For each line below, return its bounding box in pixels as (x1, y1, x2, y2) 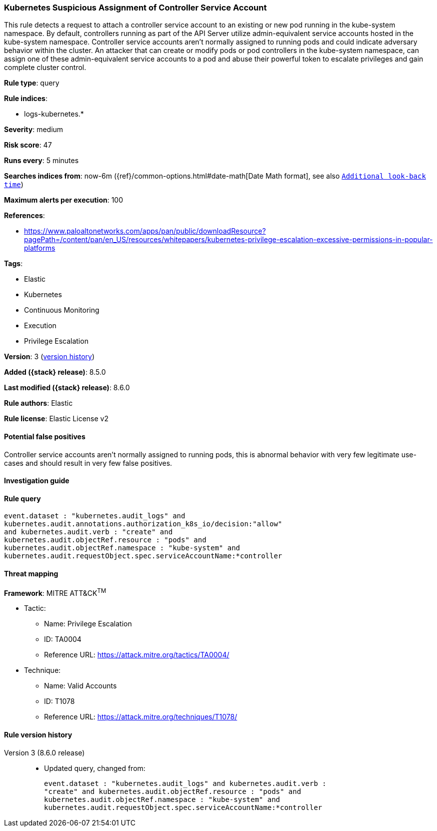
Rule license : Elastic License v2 (4, 414, 108, 423)
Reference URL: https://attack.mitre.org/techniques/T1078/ (44, 712, 237, 721)
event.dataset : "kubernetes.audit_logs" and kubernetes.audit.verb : (44, 779, 326, 787)
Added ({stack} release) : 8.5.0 (4, 368, 106, 377)
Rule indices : (4, 94, 47, 103)
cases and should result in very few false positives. (4, 458, 172, 467)
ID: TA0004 (44, 635, 81, 644)
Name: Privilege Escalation (44, 619, 132, 628)
